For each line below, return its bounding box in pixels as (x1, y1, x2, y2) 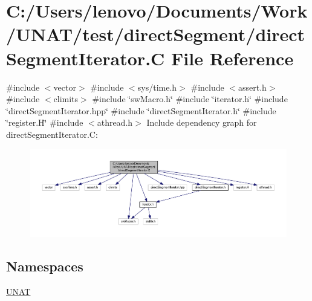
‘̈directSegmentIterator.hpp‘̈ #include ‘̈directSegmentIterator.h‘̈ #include (6, 104, 276, 117)
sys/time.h (137, 80, 177, 93)
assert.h (238, 80, 267, 93)
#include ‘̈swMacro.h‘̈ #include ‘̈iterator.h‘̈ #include (92, 92, 288, 105)
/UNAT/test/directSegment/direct (6, 22, 305, 47)
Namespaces (6, 256, 83, 275)
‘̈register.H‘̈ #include (6, 116, 83, 129)
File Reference (171, 45, 294, 70)
